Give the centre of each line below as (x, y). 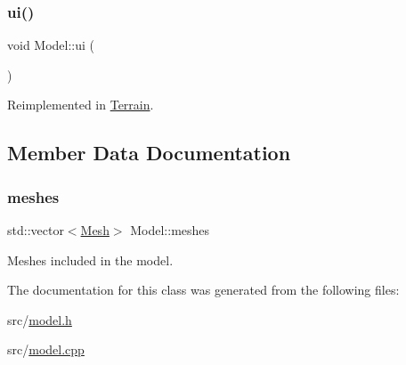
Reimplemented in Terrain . (81, 105)
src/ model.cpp (46, 349)
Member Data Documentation (149, 153)
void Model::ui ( (51, 45)
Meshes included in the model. (90, 260)
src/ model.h (40, 319)
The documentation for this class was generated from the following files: (203, 290)
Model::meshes (170, 230)
